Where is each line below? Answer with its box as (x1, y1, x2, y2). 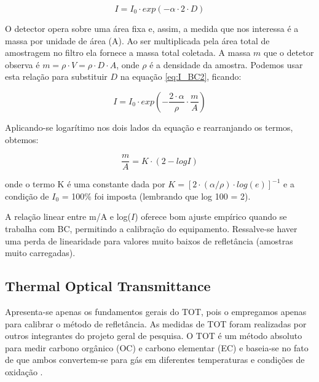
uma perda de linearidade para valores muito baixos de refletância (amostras (5, 234, 293, 247)
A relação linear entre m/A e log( (5, 210, 132, 223)
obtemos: (5, 133, 39, 146)
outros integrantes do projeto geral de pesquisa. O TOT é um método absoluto (5, 329, 302, 342)
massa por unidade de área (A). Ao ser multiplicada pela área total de (5, 34, 270, 47)
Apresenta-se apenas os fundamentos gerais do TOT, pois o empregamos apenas (5, 305, 307, 318)
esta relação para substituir (5, 70, 108, 83)
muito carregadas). (5, 246, 76, 259)
